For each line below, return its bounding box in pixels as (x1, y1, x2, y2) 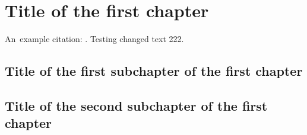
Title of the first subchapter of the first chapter (5, 62, 303, 80)
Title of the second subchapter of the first (5, 96, 268, 114)
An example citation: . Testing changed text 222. (5, 33, 184, 45)
